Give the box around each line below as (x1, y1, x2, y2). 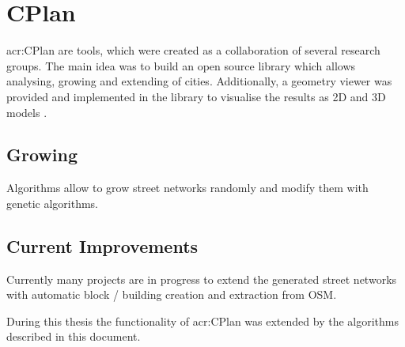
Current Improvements (6, 233, 199, 258)
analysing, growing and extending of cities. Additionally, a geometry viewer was (6, 73, 392, 89)
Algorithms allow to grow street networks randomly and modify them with (6, 179, 369, 196)
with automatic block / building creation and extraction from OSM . (6, 286, 337, 303)
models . (6, 104, 47, 120)
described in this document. (6, 328, 141, 345)
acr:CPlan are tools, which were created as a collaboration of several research (6, 42, 380, 58)
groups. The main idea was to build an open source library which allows (6, 57, 356, 74)
